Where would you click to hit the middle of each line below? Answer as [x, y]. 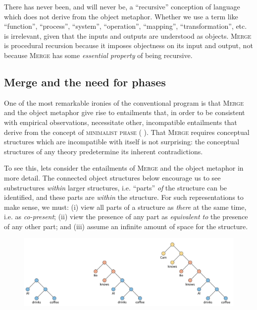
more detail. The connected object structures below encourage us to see [112, 177]
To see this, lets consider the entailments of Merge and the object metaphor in [124, 168]
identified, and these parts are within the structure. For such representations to [124, 197]
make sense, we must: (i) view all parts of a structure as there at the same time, [125, 207]
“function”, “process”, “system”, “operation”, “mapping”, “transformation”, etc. [126, 26]
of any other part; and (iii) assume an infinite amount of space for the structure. [126, 226]
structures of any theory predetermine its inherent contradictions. [103, 151]
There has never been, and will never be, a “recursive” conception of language [122, 6]
